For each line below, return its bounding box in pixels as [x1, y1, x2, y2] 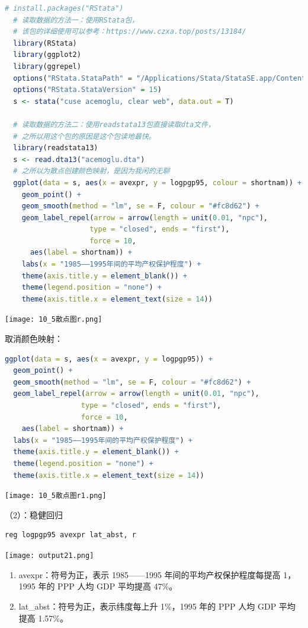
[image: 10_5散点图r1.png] [5, 491, 107, 500]
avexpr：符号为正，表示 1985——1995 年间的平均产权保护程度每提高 [18, 568, 281, 581]
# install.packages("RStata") [5, 4, 124, 12]
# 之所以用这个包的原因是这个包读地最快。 [13, 132, 156, 141]
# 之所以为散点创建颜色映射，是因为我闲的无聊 [13, 167, 170, 176]
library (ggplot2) [13, 50, 81, 59]
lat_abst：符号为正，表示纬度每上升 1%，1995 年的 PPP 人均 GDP [18, 600, 277, 612]
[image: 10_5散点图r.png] [5, 315, 102, 324]
